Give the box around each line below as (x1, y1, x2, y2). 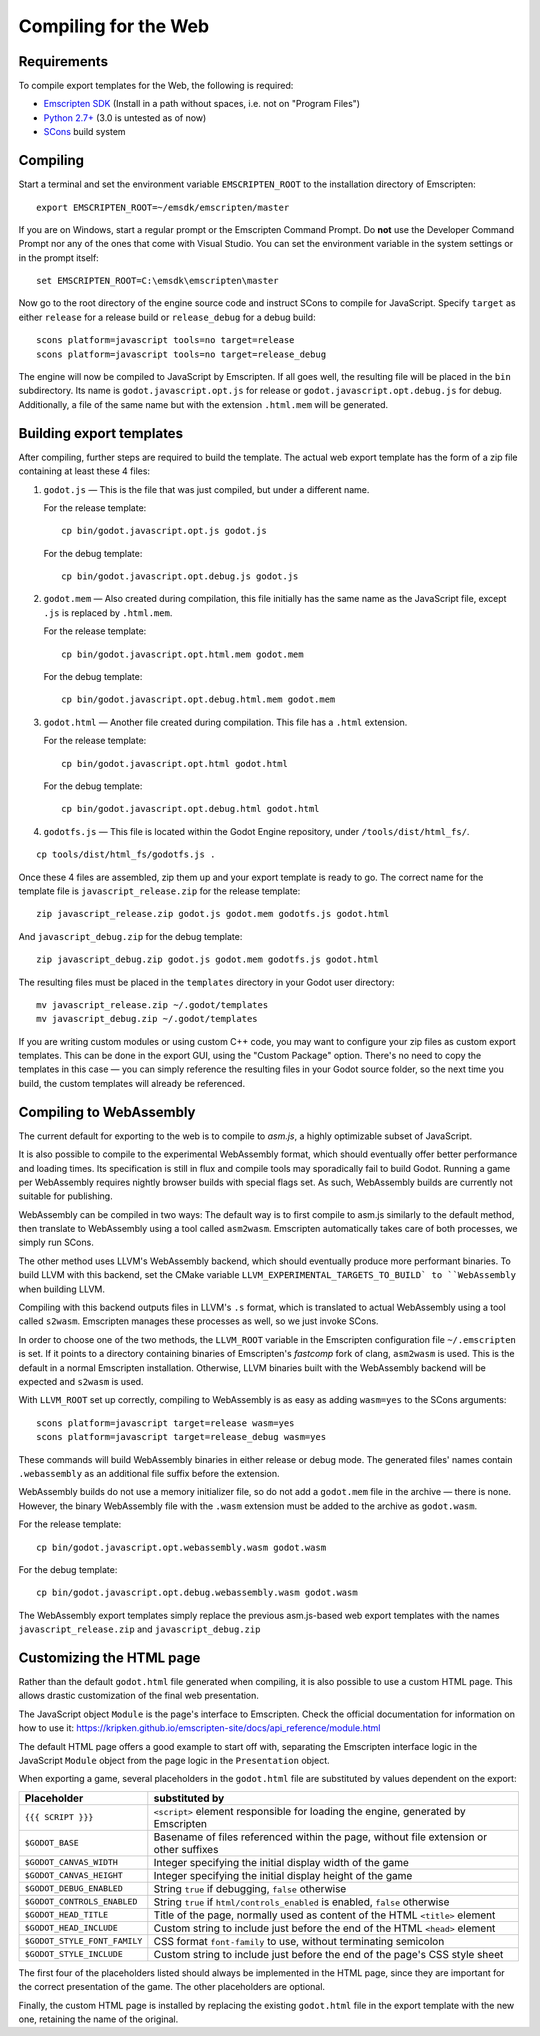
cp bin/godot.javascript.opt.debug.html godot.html (61, 803, 320, 815)
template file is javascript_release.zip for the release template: (18, 885, 301, 897)
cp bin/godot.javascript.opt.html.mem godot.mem (61, 648, 304, 660)
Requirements (18, 53, 109, 70)
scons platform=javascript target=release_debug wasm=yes (36, 1431, 327, 1443)
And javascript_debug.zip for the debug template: (18, 930, 243, 942)
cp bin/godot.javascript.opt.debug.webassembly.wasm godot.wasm (36, 1587, 359, 1599)
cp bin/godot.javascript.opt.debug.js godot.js (61, 571, 299, 582)
